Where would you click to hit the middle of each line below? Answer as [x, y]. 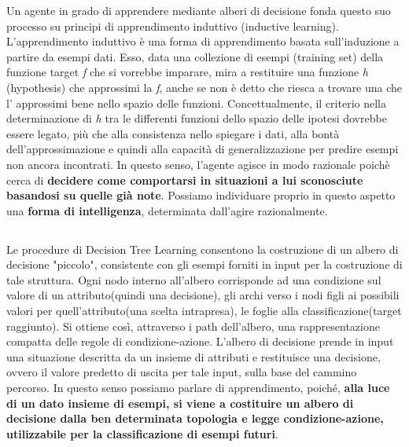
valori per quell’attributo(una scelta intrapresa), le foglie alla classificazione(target [204, 311]
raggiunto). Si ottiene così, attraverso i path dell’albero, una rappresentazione [193, 326]
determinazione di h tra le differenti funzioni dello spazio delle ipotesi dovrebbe [197, 118]
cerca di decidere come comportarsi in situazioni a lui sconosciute [185, 180]
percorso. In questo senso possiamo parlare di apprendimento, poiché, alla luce [198, 388]
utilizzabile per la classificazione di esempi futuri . [142, 433]
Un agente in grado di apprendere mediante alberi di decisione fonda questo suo [199, 10]
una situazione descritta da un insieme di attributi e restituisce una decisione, [193, 356]
